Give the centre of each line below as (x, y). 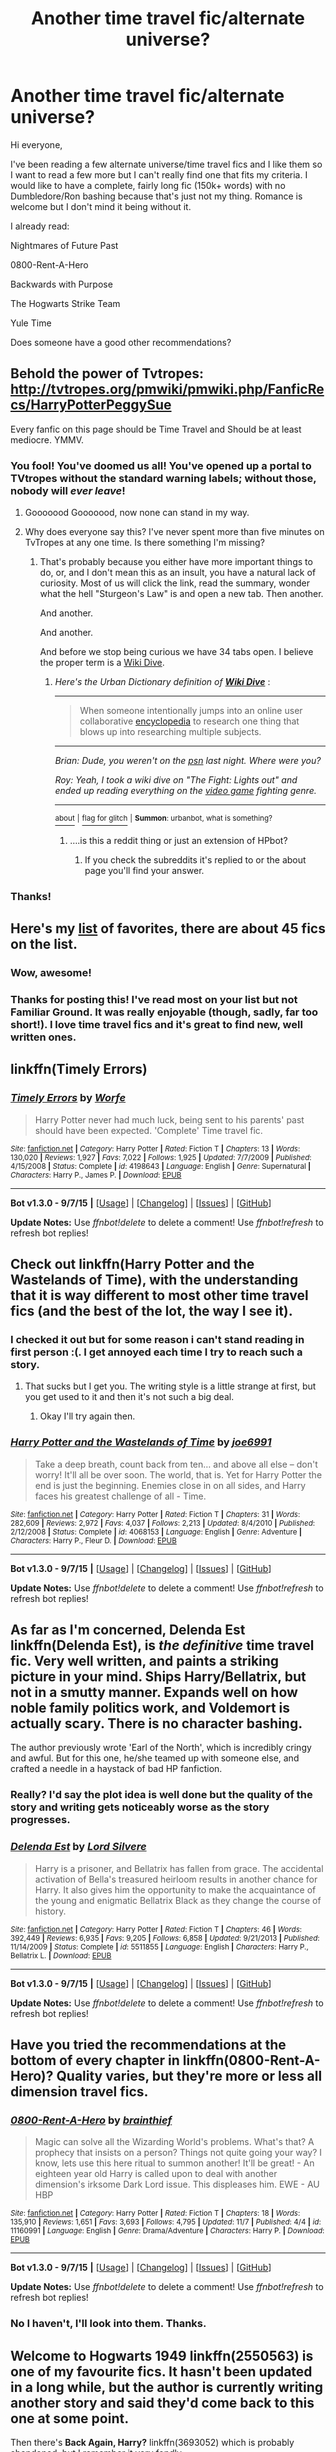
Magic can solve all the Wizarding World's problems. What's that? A (174, 2142)
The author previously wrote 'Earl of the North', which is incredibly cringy (161, 1748)
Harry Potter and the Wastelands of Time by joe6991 (141, 1442)
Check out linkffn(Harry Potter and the (132, 1263)
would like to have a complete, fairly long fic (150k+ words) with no (148, 185)
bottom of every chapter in (95, 2060)
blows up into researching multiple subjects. (170, 732)
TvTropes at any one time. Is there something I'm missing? (144, 543)
